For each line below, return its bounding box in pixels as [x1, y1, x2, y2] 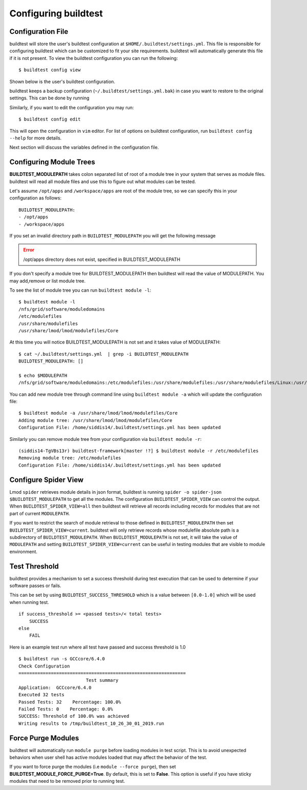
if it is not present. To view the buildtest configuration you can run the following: [9, 55, 178, 61]
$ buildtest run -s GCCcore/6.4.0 [18, 656, 105, 662]
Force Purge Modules [9, 734, 79, 742]
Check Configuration [18, 663, 70, 669]
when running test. [9, 599, 49, 605]
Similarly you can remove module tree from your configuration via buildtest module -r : [9, 436, 202, 442]
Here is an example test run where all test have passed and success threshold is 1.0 [9, 644, 186, 650]
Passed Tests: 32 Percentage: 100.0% [18, 699, 121, 705]
